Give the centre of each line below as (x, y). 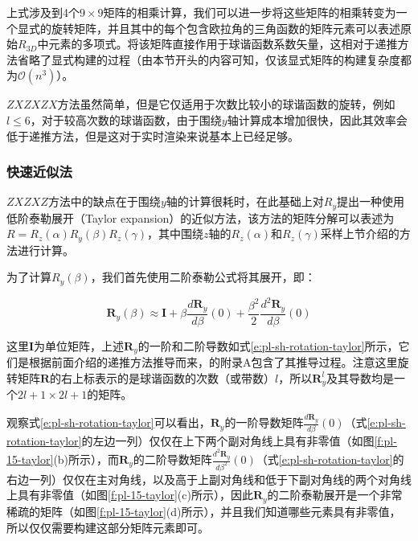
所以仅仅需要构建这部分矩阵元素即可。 (108, 527)
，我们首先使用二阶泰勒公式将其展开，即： (203, 277)
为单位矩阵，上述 (79, 345)
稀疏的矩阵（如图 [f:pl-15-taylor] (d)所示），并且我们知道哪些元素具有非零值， (204, 511)
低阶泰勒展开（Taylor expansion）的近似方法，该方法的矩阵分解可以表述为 (201, 217)
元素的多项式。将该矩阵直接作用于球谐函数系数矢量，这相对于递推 (223, 44)
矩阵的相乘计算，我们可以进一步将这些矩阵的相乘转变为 (250, 12)
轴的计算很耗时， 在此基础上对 (245, 201)
